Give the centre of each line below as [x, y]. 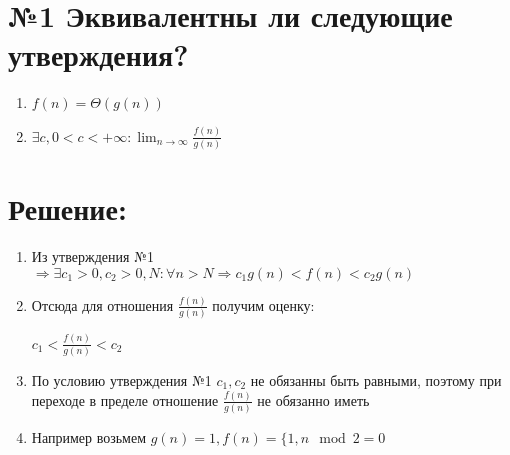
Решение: [67, 208]
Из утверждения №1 [92, 256]
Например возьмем [89, 437]
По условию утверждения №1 [121, 379]
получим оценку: [263, 304]
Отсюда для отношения [102, 304]
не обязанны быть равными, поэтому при [376, 379]
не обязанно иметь [313, 399]
